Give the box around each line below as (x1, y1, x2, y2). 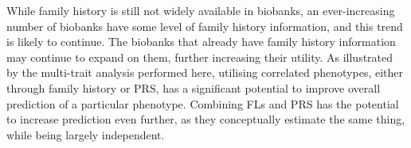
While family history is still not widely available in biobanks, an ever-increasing (6, 2, 395, 18)
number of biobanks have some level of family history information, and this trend (6, 17, 403, 34)
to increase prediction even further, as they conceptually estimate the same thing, (6, 111, 405, 127)
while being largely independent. (6, 126, 165, 142)
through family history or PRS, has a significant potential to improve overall (6, 79, 381, 96)
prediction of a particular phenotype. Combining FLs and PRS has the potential (6, 95, 399, 112)
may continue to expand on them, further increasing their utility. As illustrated (6, 48, 393, 65)
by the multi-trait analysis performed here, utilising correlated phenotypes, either (6, 64, 404, 81)
